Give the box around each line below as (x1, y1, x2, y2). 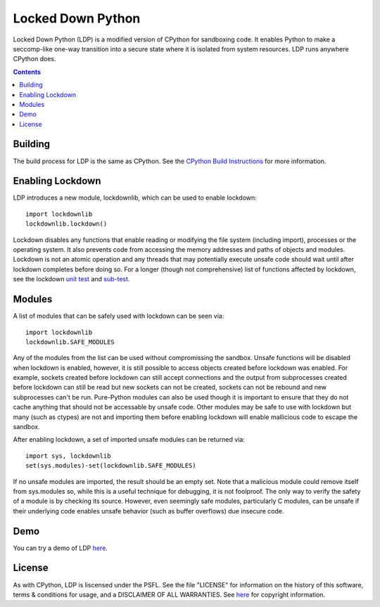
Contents (13, 68, 42, 76)
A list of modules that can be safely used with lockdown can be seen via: (13, 312, 224, 320)
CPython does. (13, 55, 56, 63)
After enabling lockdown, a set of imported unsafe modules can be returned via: (13, 435, 246, 444)
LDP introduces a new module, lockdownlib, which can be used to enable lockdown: (13, 193, 257, 202)
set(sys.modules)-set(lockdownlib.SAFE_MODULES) (25, 461, 196, 470)
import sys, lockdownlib (25, 452, 111, 460)
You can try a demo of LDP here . (13, 544, 108, 552)
